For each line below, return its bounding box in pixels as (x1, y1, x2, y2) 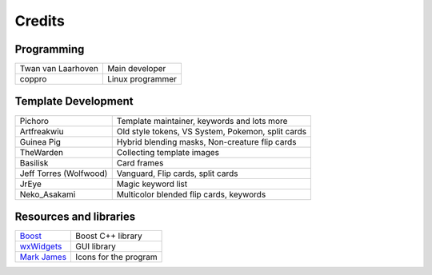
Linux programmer (106, 74, 178, 85)
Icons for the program (75, 252, 158, 263)
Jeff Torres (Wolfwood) (19, 168, 108, 179)
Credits (14, 12, 66, 30)
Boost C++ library (75, 230, 143, 241)
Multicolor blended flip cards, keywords (116, 189, 266, 200)
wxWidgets (19, 241, 62, 252)
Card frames (116, 157, 164, 168)
